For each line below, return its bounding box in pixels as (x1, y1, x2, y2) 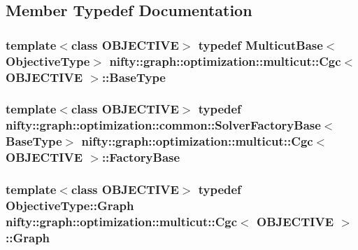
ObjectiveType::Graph (6, 196, 134, 214)
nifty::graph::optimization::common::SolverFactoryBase (6, 116, 321, 134)
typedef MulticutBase (198, 36, 323, 53)
